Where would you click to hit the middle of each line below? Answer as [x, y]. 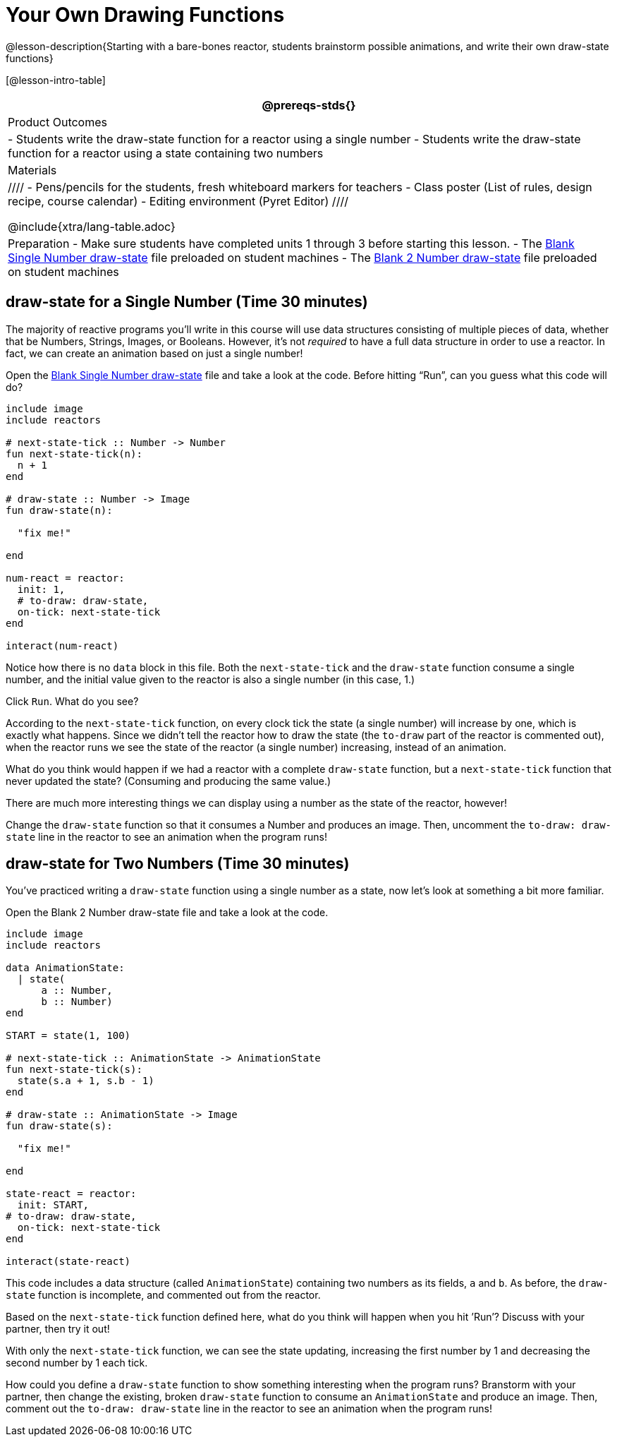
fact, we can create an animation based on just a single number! [154, 353]
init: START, [53, 1205]
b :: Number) [77, 1002]
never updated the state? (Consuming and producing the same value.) [169, 781]
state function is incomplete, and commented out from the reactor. [163, 1295]
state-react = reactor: [71, 1194]
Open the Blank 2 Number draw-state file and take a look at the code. [167, 913]
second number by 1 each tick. [77, 1363]
